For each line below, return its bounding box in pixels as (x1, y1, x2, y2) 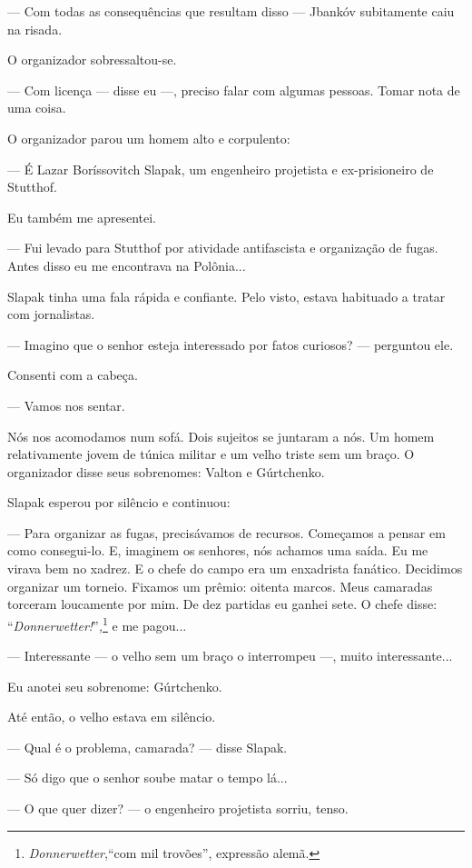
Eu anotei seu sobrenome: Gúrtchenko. (7, 676, 222, 695)
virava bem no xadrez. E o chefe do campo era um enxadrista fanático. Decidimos (7, 559, 463, 578)
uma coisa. (7, 98, 66, 117)
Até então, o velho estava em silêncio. (7, 707, 216, 726)
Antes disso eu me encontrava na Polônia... (7, 255, 246, 274)
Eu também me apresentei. (7, 207, 157, 226)
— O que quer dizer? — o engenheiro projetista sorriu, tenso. (7, 799, 349, 818)
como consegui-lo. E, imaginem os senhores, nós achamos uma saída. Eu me (7, 541, 428, 560)
